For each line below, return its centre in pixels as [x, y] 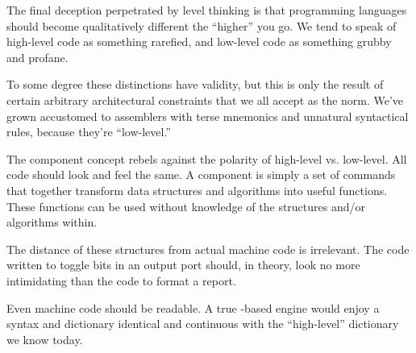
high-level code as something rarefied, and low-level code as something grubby [199, 42]
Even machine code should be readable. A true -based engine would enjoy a [193, 307]
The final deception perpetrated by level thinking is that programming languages [207, 10]
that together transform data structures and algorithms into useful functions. [197, 190]
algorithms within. [52, 222]
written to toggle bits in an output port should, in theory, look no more [183, 265]
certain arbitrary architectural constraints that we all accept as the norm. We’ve [205, 100]
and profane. [37, 57]
